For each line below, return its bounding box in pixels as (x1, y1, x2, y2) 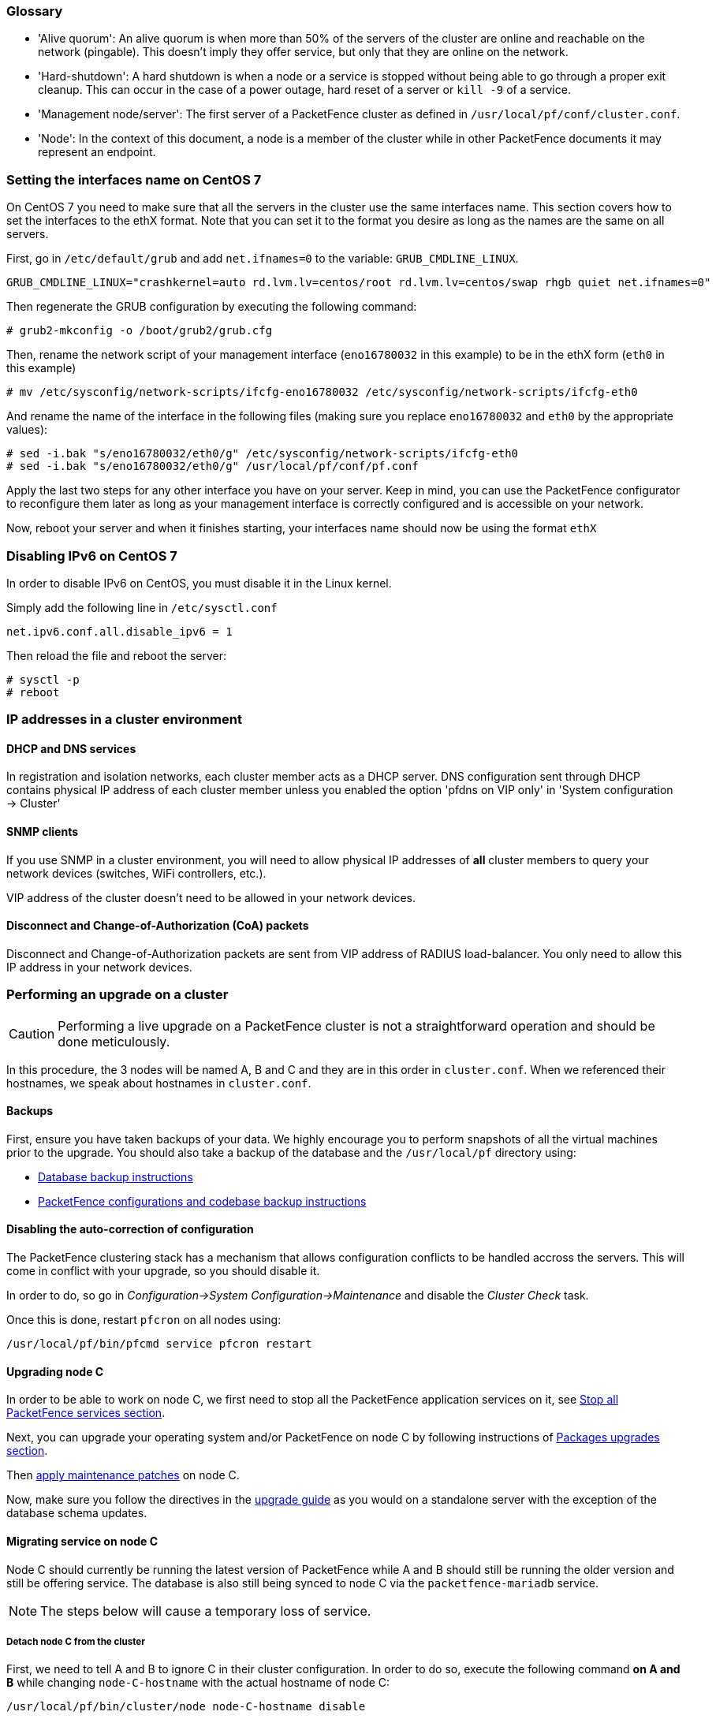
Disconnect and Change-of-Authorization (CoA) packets (6, 919, 309, 933)
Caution (9, 1025, 55, 1042)
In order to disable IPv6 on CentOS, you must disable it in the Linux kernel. (6, 576, 392, 590)
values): (6, 423, 48, 437)
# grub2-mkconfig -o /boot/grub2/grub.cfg (6, 324, 273, 337)
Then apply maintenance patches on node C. (6, 1468, 240, 1482)
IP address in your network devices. (6, 960, 192, 974)
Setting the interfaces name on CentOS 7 (6, 171, 262, 188)
